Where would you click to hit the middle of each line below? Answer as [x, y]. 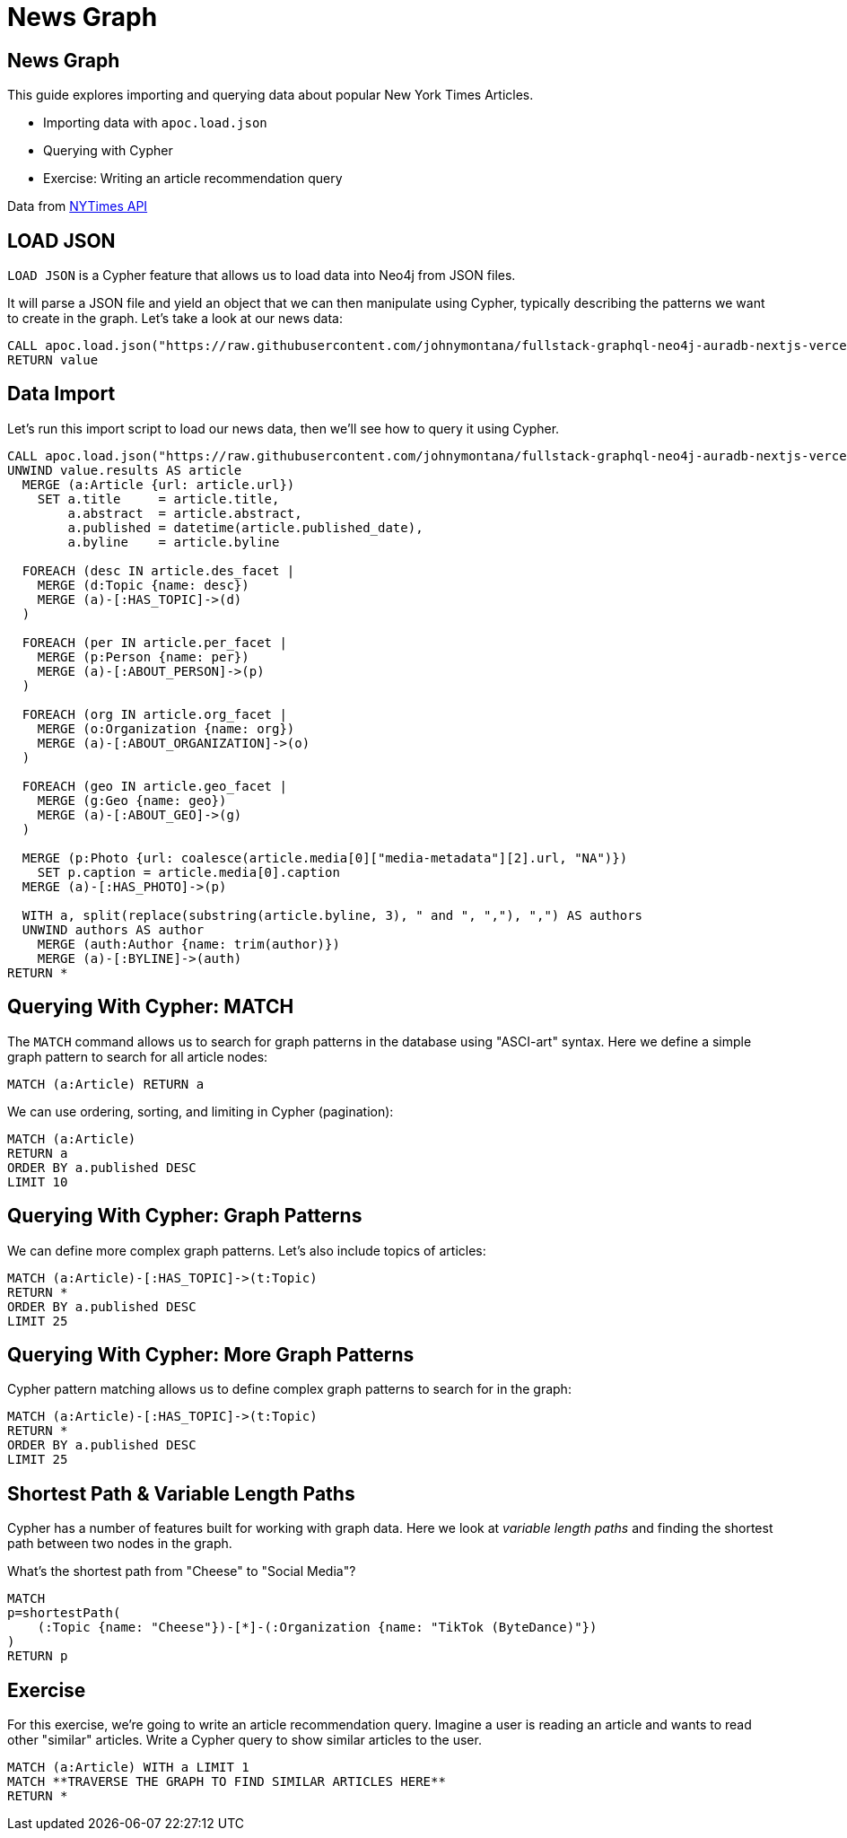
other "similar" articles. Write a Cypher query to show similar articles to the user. [244, 1740]
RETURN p [38, 1656]
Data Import [61, 394]
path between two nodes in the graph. [120, 1544]
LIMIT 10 [38, 1182]
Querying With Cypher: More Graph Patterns [211, 1354]
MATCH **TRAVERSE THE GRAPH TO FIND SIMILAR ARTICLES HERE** [227, 1782]
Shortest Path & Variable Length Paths [181, 1493]
